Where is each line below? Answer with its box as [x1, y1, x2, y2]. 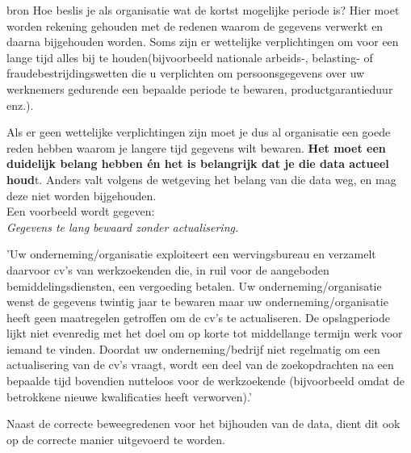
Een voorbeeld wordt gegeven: [6, 203, 155, 220]
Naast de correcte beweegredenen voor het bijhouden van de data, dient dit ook [6, 415, 401, 432]
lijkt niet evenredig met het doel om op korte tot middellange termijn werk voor [6, 325, 403, 342]
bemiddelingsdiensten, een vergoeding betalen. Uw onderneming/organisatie [6, 277, 382, 294]
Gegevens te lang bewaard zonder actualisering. [6, 218, 239, 235]
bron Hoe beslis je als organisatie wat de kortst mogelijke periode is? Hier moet [6, 2, 400, 18]
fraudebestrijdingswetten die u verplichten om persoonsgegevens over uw [6, 65, 365, 82]
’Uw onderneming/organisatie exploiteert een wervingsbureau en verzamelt [6, 245, 376, 262]
